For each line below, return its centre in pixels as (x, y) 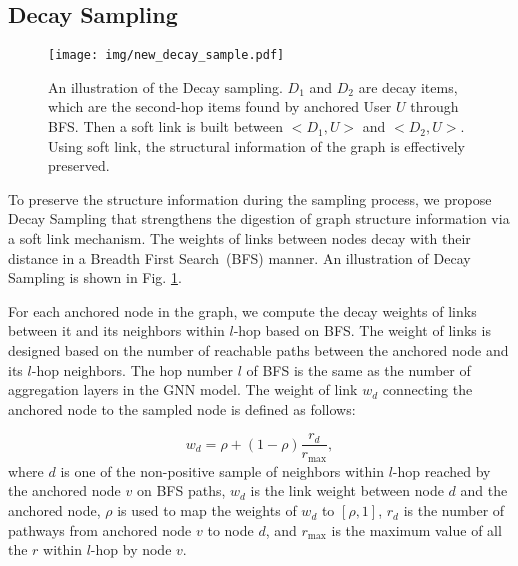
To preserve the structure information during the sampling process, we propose (250, 198)
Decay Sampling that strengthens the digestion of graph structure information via (259, 218)
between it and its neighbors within (116, 330)
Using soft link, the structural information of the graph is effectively (256, 145)
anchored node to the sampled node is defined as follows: (182, 408)
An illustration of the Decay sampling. (165, 86)
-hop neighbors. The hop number (132, 369)
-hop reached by (441, 470)
